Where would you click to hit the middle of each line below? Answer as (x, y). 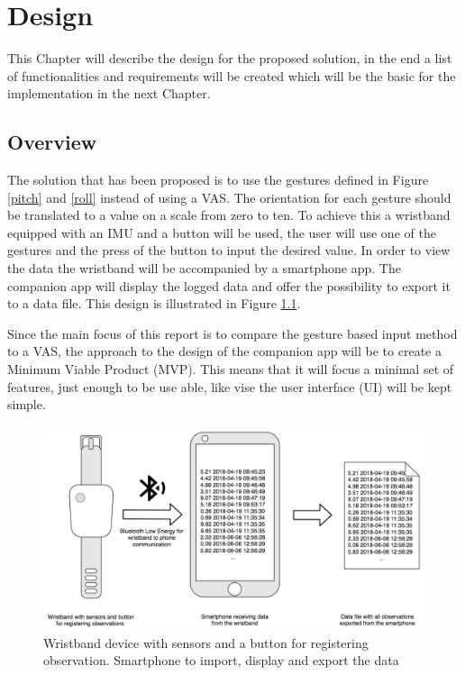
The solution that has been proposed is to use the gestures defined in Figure (218, 180)
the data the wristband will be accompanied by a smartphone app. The (204, 268)
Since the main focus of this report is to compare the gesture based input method (232, 333)
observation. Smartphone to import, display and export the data (221, 660)
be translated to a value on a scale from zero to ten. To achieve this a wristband (229, 215)
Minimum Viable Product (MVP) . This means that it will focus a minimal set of (231, 369)
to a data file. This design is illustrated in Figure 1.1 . (154, 303)
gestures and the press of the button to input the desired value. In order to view (229, 250)
